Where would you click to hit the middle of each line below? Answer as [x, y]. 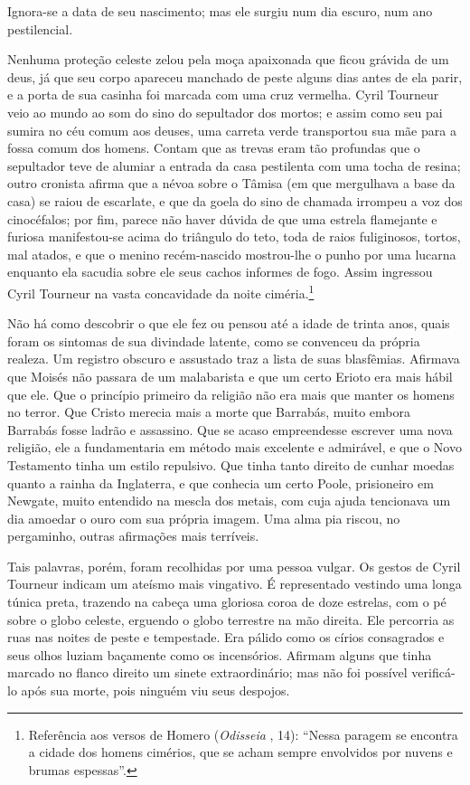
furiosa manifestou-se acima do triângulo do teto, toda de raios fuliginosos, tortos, [234, 236]
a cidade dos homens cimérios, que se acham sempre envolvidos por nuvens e [240, 752]
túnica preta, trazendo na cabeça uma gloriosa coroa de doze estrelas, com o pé [227, 602]
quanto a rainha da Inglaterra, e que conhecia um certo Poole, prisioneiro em [221, 482]
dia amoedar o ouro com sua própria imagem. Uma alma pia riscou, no [204, 518]
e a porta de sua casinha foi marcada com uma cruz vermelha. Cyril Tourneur [223, 95]
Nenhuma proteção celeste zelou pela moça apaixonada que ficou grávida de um [228, 59]
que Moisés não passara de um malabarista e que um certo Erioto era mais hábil [230, 376]
